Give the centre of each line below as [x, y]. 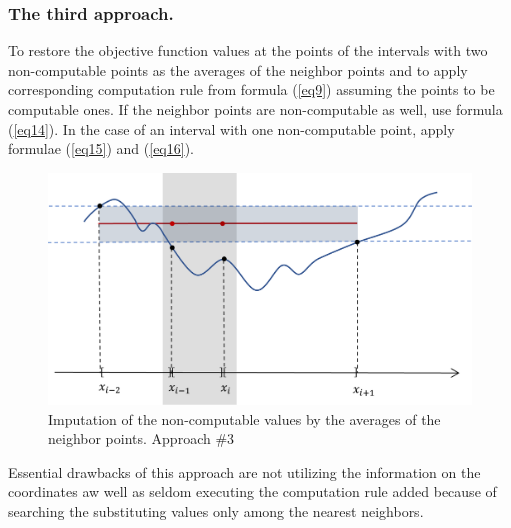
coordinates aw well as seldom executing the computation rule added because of [252, 491]
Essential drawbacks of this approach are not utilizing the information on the [244, 471]
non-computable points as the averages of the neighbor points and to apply [238, 69]
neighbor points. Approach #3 [141, 438]
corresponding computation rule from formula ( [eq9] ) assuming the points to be [251, 89]
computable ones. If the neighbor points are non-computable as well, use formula [255, 109]
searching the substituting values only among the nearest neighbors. [216, 511]
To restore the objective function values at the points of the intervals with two [248, 50]
